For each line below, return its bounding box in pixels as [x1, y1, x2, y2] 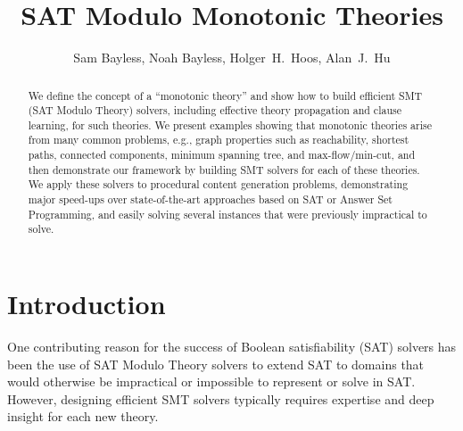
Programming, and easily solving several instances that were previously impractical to [28, 206, 427, 221]
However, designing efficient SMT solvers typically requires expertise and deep [7, 389, 434, 408]
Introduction [7, 286, 166, 322]
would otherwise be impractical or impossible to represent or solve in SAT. [7, 372, 416, 391]
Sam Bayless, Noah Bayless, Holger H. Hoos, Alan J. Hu [73, 48, 391, 67]
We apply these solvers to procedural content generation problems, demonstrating [28, 177, 409, 192]
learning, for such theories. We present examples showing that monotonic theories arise [28, 117, 432, 132]
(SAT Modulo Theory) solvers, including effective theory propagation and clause [28, 103, 401, 118]
